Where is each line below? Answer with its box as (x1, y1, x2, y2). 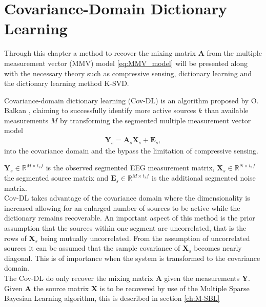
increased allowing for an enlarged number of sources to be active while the (4, 202, 240, 213)
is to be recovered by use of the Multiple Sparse (99, 282, 250, 293)
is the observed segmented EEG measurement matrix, (46, 162, 215, 173)
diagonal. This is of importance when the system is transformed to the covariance (4, 252, 260, 263)
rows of (4, 232, 27, 243)
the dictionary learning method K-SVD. (4, 78, 129, 89)
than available (204, 105, 249, 116)
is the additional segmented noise (152, 172, 256, 183)
